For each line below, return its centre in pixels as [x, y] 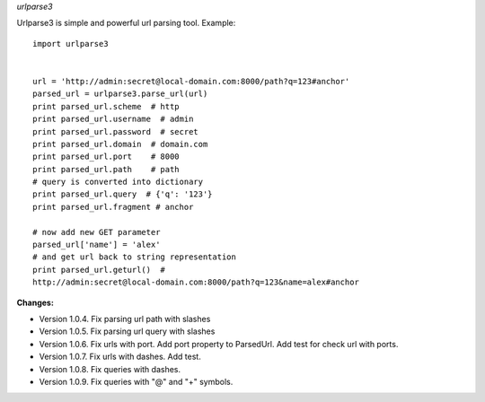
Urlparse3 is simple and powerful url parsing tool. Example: [126, 23]
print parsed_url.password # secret [116, 131]
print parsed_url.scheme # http [106, 106]
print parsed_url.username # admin [113, 119]
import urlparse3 [71, 44]
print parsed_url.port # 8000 [106, 157]
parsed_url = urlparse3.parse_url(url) [120, 94]
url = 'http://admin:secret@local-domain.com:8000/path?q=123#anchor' [191, 81]
